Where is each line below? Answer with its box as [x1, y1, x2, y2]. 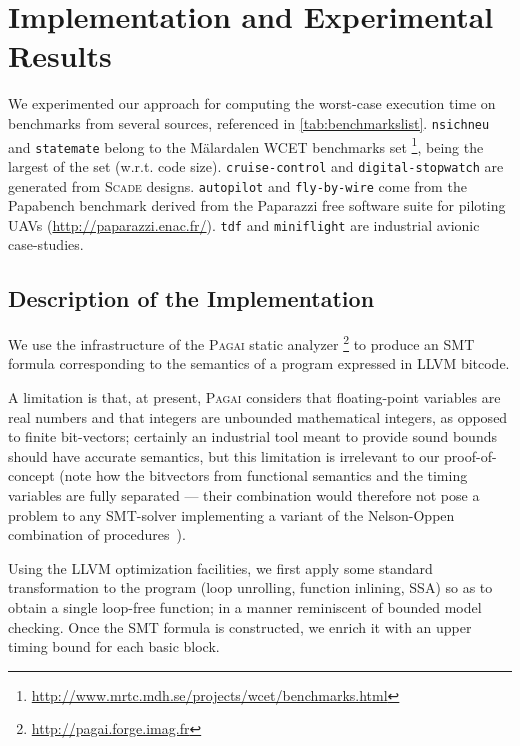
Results [8, 35, 112, 76]
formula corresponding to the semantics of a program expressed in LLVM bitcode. [8, 353, 510, 374]
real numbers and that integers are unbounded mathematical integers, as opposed [8, 406, 508, 427]
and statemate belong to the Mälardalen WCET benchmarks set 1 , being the [8, 133, 484, 157]
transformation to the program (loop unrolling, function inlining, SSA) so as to [8, 577, 493, 598]
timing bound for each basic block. [8, 636, 220, 657]
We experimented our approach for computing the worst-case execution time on [8, 93, 496, 114]
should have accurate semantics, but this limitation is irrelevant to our [8, 445, 440, 466]
